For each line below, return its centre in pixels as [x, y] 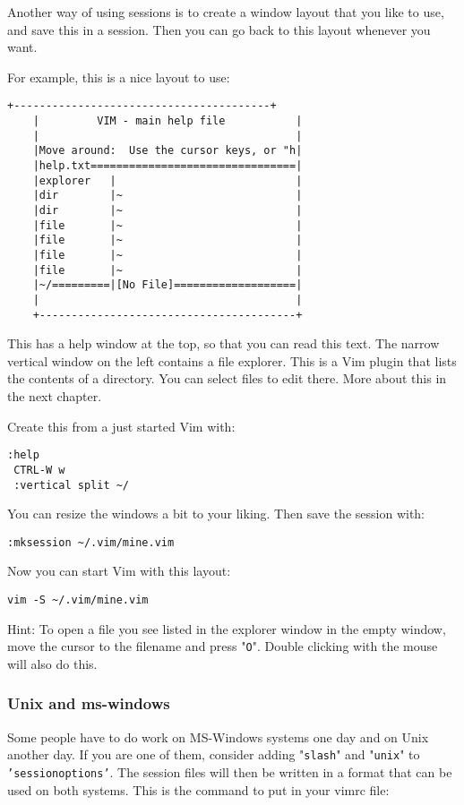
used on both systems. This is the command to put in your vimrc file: [198, 789]
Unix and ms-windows [89, 703]
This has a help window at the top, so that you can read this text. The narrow [223, 343]
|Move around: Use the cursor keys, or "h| [168, 151]
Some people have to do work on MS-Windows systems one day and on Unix [218, 736]
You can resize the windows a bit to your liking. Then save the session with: [216, 514]
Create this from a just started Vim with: [121, 426]
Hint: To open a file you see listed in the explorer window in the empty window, [227, 628]
